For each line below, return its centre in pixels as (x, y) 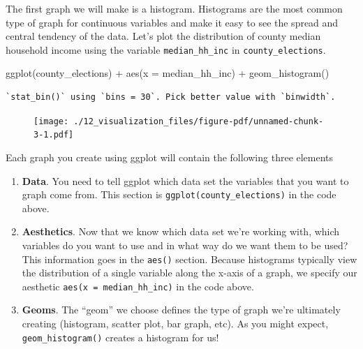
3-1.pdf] (54, 135)
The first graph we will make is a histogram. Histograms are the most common (174, 8)
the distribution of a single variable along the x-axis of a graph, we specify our (190, 273)
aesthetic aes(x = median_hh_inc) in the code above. (138, 286)
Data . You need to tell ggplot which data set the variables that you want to (185, 180)
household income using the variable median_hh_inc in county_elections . (166, 49)
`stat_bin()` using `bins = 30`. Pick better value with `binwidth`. (171, 97)
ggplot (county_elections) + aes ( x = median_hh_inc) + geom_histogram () (168, 73)
